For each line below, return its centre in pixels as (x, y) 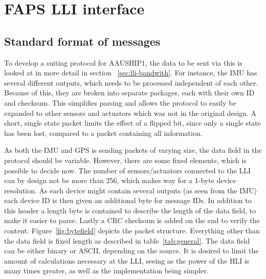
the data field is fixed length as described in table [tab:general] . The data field (127, 240)
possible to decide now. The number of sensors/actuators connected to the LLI (127, 170)
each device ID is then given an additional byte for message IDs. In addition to (128, 200)
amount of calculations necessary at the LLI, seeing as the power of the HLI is (127, 260)
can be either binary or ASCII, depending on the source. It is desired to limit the (131, 251)
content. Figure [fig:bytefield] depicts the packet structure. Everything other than (132, 231)
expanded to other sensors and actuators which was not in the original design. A (130, 113)
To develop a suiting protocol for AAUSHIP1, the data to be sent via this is (123, 62)
